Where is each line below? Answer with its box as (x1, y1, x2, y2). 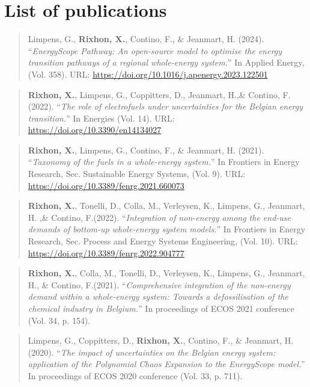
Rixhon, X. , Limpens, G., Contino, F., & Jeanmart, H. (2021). (28, 143, 264, 156)
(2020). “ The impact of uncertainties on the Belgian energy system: (28, 345, 276, 358)
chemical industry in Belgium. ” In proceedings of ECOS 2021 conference (28, 302, 294, 314)
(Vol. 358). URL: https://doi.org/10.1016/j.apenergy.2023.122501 (28, 67, 268, 80)
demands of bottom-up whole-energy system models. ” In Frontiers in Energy (28, 223, 306, 235)
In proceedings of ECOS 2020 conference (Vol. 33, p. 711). (28, 369, 243, 382)
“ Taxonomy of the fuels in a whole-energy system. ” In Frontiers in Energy (28, 155, 300, 168)
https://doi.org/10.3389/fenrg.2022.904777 (28, 246, 184, 259)
